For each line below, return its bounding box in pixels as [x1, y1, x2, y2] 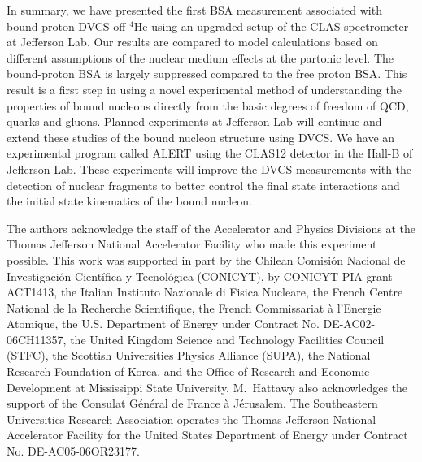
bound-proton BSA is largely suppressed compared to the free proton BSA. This [7, 65, 407, 82]
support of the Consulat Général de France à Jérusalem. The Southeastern [7, 395, 378, 412]
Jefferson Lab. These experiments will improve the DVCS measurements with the [7, 160, 412, 177]
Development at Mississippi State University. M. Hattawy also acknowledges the [7, 378, 408, 395]
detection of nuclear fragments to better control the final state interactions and [7, 176, 400, 193]
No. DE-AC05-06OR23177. [7, 443, 140, 460]
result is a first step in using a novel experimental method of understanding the [7, 80, 402, 97]
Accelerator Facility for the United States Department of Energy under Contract [7, 426, 408, 443]
